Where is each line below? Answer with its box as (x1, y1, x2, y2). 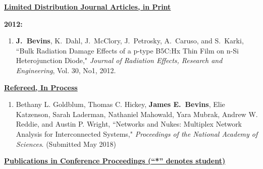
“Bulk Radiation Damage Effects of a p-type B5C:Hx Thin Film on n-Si (16, 45, 239, 55)
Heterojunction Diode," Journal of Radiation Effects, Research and (16, 55, 223, 66)
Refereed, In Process (4, 82, 78, 92)
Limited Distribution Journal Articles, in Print (4, 2, 171, 12)
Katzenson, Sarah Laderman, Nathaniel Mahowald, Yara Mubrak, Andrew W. (16, 108, 258, 119)
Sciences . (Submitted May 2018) (16, 138, 117, 149)
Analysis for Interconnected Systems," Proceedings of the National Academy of (16, 128, 258, 139)
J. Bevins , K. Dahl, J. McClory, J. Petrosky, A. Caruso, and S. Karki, (16, 35, 244, 46)
